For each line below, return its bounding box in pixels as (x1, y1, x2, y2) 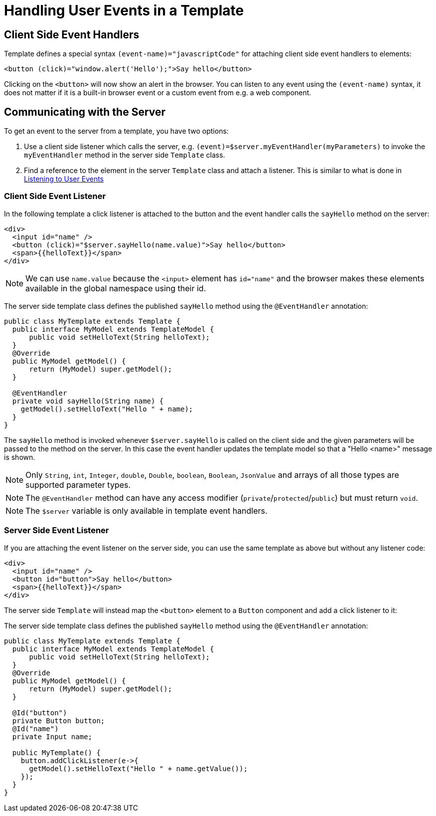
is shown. (4, 452, 35, 461)
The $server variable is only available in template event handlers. (25, 505, 268, 516)
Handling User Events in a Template (4, 2, 244, 19)
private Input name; (12, 732, 93, 741)
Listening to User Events (24, 175, 104, 184)
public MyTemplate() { (12, 748, 101, 757)
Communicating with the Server (4, 105, 166, 118)
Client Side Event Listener (4, 191, 106, 202)
